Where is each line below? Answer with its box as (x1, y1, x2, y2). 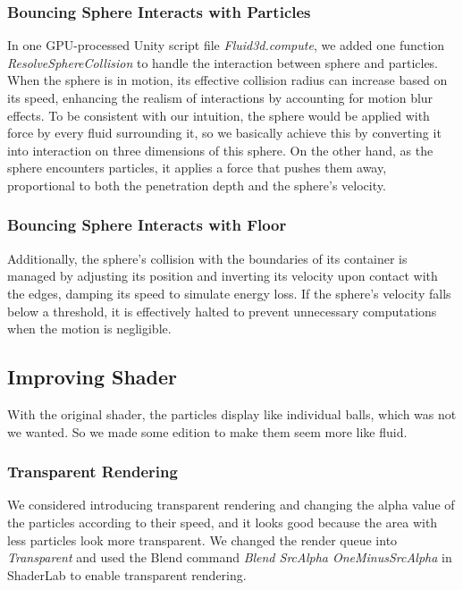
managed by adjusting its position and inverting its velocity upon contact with (7, 266, 438, 285)
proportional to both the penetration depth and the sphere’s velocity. (7, 175, 386, 194)
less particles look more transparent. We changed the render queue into (7, 530, 398, 549)
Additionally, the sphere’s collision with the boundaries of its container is (7, 249, 408, 267)
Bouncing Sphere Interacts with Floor (7, 214, 287, 236)
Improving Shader (7, 363, 178, 391)
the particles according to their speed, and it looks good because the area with (7, 512, 438, 531)
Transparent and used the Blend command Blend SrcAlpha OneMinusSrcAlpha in (7, 548, 452, 567)
